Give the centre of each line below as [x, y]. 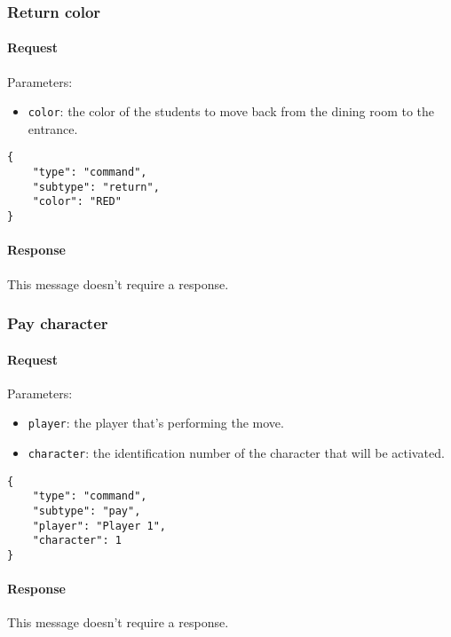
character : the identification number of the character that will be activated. [236, 453]
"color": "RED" [77, 202]
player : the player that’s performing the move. [156, 423]
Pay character [58, 323]
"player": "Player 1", [99, 526]
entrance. [53, 128]
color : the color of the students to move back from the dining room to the [231, 111]
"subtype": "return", [96, 187]
